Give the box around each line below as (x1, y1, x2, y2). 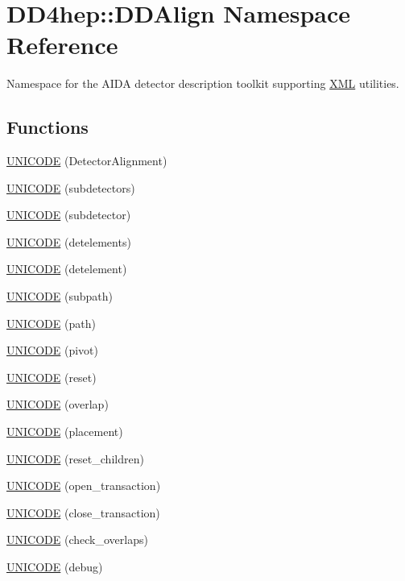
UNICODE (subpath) (6, 288, 113, 305)
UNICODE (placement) (6, 423, 123, 440)
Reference (6, 28, 118, 61)
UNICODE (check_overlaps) (6, 531, 148, 548)
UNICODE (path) (6, 314, 96, 331)
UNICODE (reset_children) (6, 450, 144, 467)
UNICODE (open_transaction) (6, 477, 161, 494)
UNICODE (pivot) (6, 342, 98, 359)
